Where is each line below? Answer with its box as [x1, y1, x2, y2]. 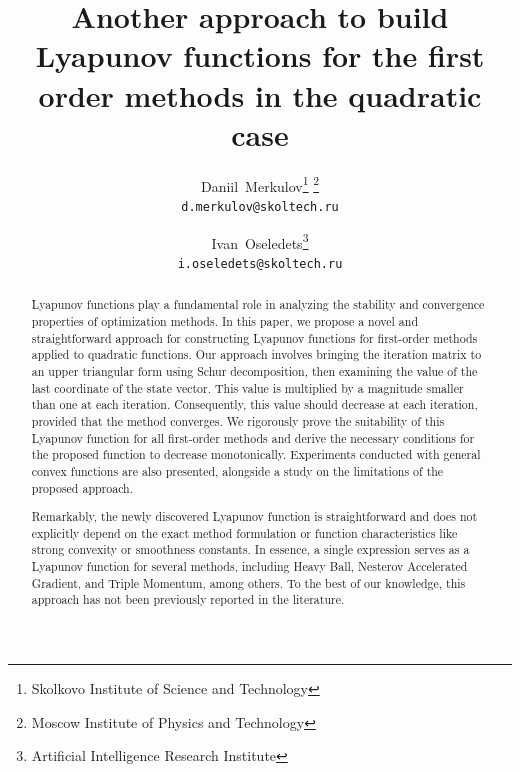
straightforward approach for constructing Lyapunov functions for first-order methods [31, 329, 478, 346]
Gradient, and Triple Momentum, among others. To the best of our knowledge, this [31, 574, 466, 591]
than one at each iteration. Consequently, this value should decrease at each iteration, [31, 396, 478, 413]
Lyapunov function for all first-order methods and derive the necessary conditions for [31, 429, 475, 446]
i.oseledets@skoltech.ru [177, 256, 343, 271]
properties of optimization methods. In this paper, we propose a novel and [31, 312, 418, 329]
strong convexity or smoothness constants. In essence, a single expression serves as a [31, 541, 470, 558]
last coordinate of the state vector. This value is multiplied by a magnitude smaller [31, 379, 464, 396]
